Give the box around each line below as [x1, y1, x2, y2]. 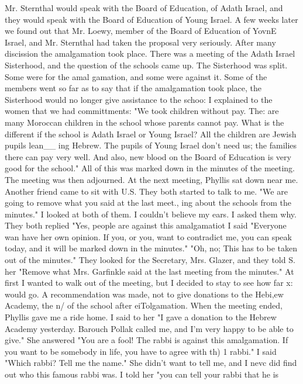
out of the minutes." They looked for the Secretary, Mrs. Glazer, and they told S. [5, 254, 295, 266]
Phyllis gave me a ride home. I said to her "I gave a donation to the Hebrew [5, 311, 277, 323]
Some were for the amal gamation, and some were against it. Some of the [5, 70, 267, 82]
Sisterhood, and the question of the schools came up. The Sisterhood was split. [5, 58, 288, 71]
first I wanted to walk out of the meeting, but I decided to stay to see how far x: [5, 276, 293, 289]
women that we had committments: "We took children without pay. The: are [5, 105, 279, 117]
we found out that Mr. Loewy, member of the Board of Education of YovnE [5, 25, 277, 37]
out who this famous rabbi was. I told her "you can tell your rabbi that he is [5, 368, 279, 380]
